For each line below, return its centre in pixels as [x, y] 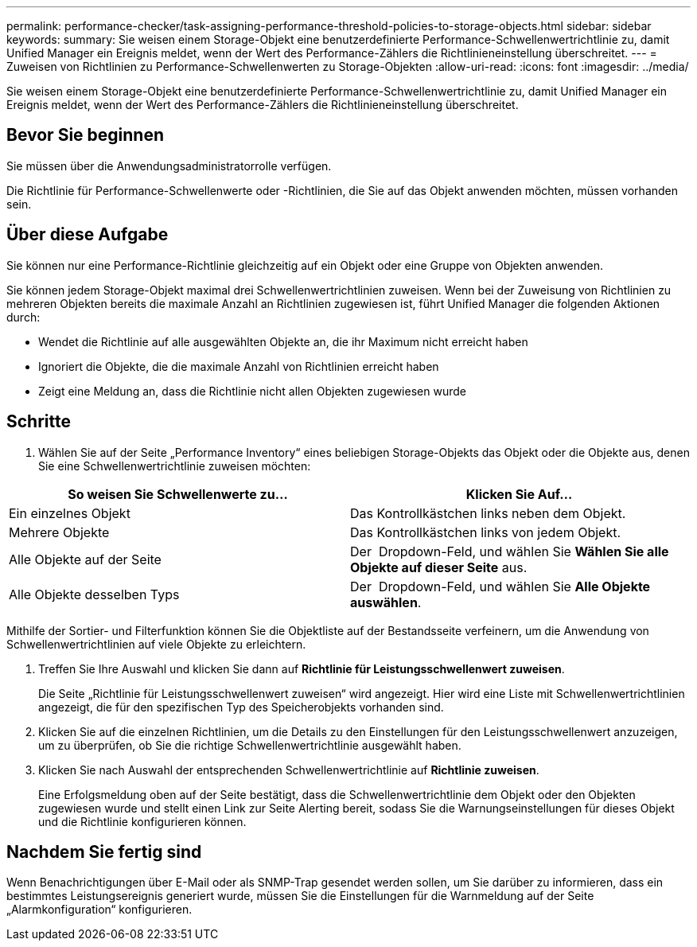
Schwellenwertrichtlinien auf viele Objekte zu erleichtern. [156, 644]
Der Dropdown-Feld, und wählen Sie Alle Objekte [500, 586]
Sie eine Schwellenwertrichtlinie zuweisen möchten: [175, 466]
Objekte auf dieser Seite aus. [439, 567]
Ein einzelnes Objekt [70, 513]
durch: [23, 317]
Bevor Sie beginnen [86, 135]
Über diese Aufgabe [88, 235]
